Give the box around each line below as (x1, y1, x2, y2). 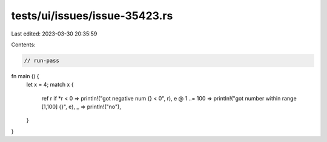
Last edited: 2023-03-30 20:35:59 (11, 30, 97, 37)
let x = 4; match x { (26, 81, 74, 88)
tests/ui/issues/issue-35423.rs (11, 9, 173, 22)
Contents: (11, 41, 36, 48)
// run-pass (24, 57, 60, 64)
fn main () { (11, 72, 39, 79)
